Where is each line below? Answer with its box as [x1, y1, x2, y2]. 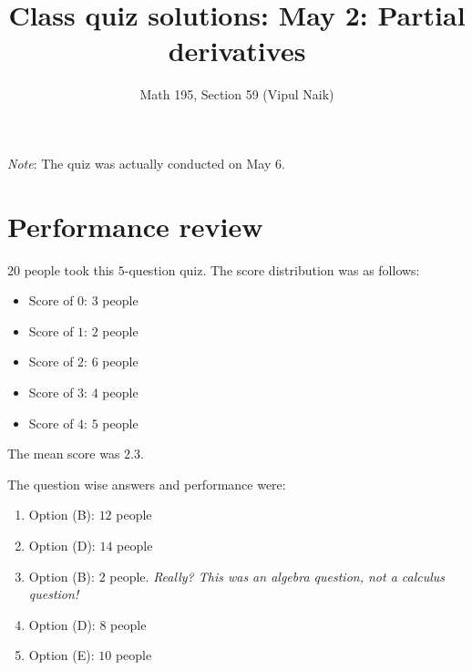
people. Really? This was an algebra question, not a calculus [109, 566, 446, 585]
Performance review [7, 207, 263, 244]
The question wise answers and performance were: [7, 474, 286, 493]
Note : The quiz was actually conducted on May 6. [7, 153, 285, 172]
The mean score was [7, 444, 120, 463]
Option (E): [28, 645, 95, 665]
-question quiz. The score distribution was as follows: [124, 260, 420, 279]
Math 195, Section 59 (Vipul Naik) [139, 85, 334, 104]
